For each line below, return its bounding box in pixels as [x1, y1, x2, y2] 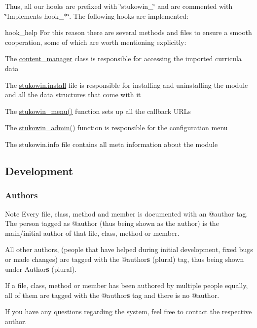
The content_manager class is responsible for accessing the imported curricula [5, 53, 242, 64]
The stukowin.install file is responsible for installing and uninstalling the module [5, 79, 248, 90]
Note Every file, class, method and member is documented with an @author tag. [5, 208, 248, 219]
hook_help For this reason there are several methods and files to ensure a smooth [5, 27, 252, 37]
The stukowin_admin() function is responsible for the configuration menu [5, 122, 228, 133]
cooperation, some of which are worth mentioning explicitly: [5, 36, 186, 47]
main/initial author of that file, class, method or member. [5, 227, 180, 238]
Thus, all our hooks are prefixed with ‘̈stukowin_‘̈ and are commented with [5, 1, 233, 11]
